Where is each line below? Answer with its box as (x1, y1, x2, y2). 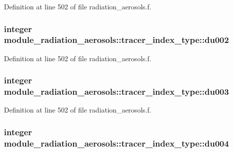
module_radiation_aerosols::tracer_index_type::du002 (4, 34, 229, 46)
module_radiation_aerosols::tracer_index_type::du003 (4, 85, 229, 98)
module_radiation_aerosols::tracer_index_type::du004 (4, 137, 229, 149)
